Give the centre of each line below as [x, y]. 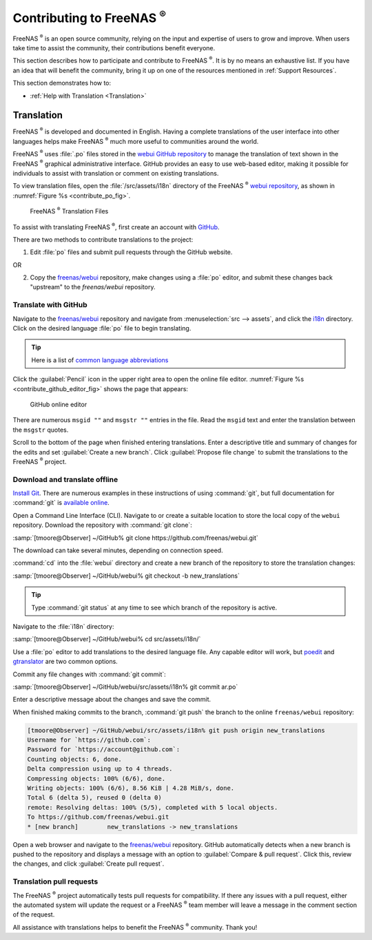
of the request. [34, 915]
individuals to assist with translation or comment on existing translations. [116, 173]
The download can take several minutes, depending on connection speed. [118, 550]
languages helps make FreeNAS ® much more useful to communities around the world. [136, 141]
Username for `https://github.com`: [89, 740]
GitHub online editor [59, 404]
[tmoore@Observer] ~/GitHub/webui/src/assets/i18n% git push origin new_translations [176, 730]
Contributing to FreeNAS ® [90, 17]
